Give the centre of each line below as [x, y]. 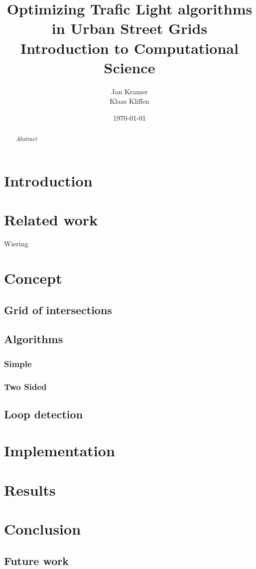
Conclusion [43, 529]
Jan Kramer [129, 91]
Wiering [16, 244]
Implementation [60, 451]
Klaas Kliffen [129, 101]
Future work [37, 560]
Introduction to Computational [129, 48]
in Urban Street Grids [129, 28]
